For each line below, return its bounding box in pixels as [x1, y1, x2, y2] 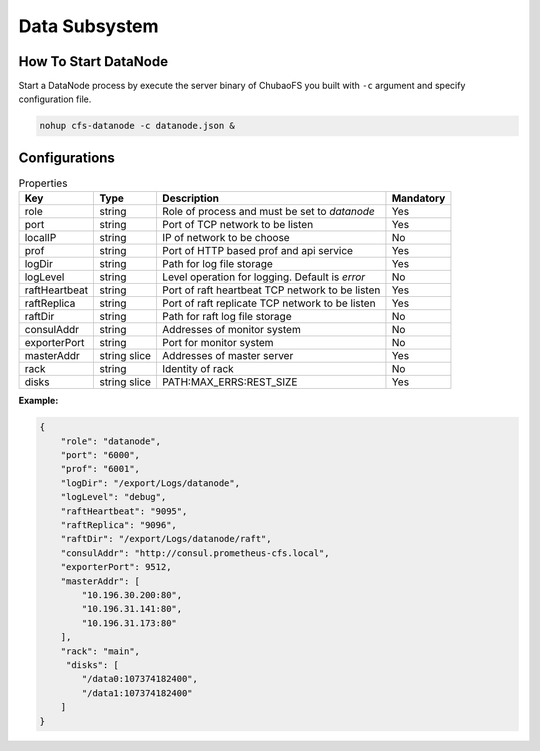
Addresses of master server [161, 349, 294, 363]
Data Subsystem [18, 15, 159, 37]
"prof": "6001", [60, 463, 140, 475]
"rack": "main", [60, 645, 140, 657]
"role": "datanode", [60, 435, 162, 447]
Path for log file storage [161, 257, 274, 271]
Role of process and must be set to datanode [161, 205, 375, 219]
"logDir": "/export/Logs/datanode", [60, 477, 240, 489]
